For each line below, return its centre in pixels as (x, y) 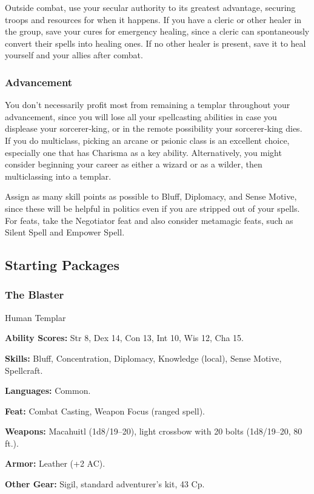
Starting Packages (62, 265)
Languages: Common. (48, 391)
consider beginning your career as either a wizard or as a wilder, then (134, 164)
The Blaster (35, 295)
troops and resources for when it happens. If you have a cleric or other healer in (153, 19)
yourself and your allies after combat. (74, 55)
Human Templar (35, 317)
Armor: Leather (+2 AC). (55, 463)
